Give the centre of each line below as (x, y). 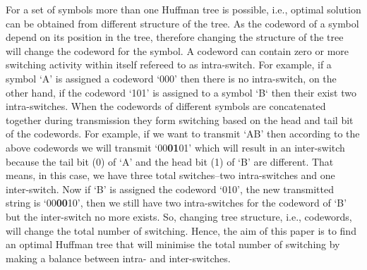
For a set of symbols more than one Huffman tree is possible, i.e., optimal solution (183, 9)
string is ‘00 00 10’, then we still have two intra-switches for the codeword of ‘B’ (176, 203)
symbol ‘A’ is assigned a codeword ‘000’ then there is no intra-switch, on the (171, 78)
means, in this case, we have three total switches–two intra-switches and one (170, 175)
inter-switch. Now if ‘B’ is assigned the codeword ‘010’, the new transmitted (170, 189)
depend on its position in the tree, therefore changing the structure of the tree (175, 37)
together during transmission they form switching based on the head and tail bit (180, 119)
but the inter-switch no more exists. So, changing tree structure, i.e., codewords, (179, 216)
